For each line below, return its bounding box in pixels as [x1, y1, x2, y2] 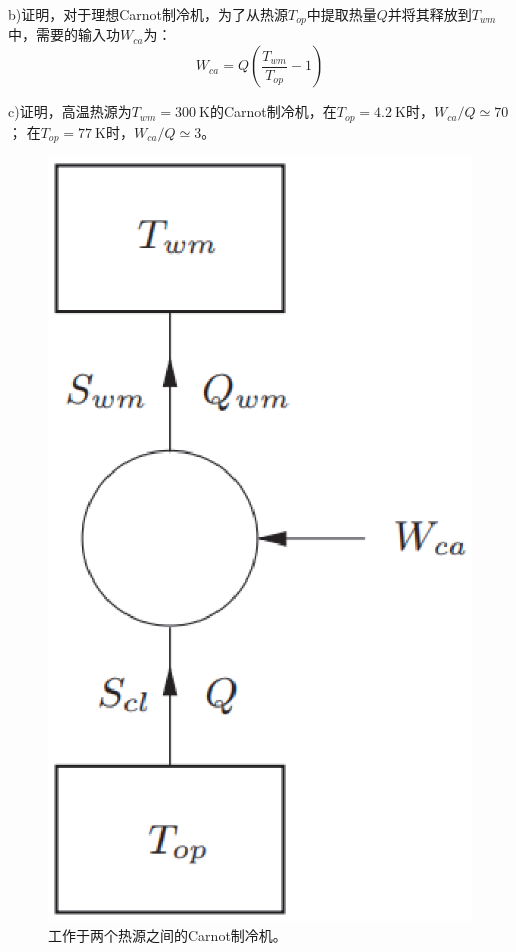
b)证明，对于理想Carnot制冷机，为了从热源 [8, 4, 289, 24]
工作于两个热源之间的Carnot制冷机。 [48, 924, 287, 945]
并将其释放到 [387, 4, 472, 24]
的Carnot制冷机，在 [209, 101, 337, 122]
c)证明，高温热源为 [8, 101, 132, 122]
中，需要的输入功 [8, 24, 120, 45]
